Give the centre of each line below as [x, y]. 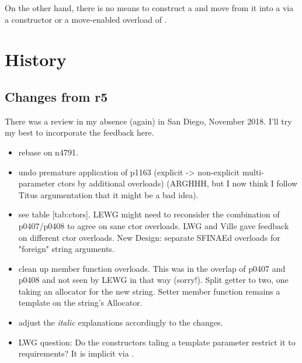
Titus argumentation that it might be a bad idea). [108, 194]
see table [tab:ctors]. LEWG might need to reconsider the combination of [149, 214]
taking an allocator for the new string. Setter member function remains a [149, 291]
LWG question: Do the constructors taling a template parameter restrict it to [157, 342]
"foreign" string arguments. [66, 249]
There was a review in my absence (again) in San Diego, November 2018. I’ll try [148, 121]
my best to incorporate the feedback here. [79, 132]
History [36, 59]
